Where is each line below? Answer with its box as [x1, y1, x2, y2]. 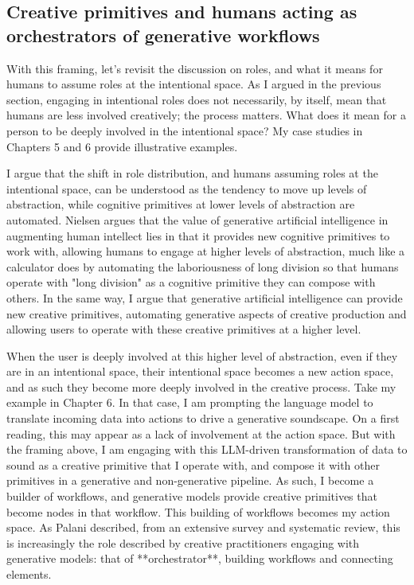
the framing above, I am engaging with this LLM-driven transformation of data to [6, 441, 408, 458]
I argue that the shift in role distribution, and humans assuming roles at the [6, 165, 378, 181]
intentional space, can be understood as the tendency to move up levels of [6, 180, 367, 197]
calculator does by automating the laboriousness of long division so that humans [6, 258, 399, 275]
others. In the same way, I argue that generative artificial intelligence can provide [6, 289, 403, 306]
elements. [6, 566, 52, 582]
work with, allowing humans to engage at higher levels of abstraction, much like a [6, 243, 405, 259]
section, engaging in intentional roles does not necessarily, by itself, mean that [6, 91, 387, 107]
